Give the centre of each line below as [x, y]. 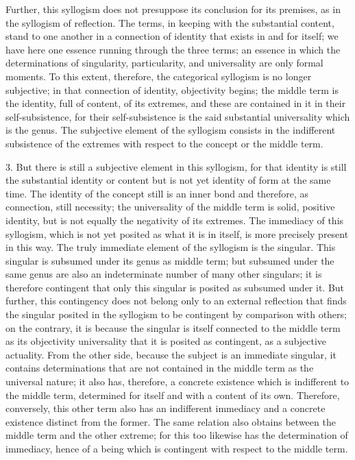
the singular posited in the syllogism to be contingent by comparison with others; [176, 314]
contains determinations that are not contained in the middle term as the [160, 368]
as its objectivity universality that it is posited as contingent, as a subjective [166, 341]
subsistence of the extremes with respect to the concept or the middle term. [164, 143]
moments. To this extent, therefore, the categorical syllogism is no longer [159, 76]
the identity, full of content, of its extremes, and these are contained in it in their [176, 103]
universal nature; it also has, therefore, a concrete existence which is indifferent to [177, 382]
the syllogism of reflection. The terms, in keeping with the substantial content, [170, 22]
